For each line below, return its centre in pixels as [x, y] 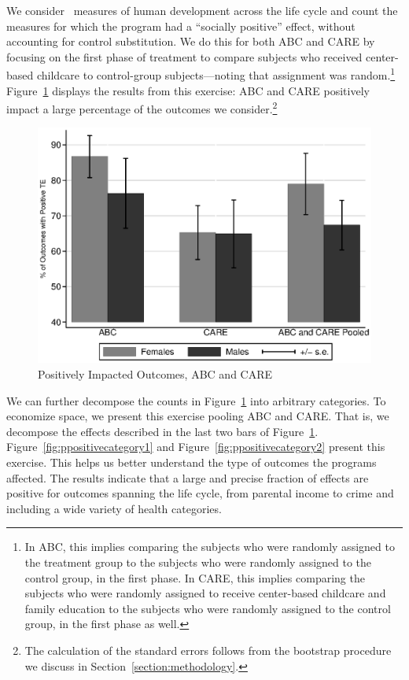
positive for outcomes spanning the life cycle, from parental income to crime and [200, 493]
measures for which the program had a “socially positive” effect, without [181, 26]
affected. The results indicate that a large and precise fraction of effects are [188, 477]
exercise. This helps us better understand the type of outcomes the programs [192, 462]
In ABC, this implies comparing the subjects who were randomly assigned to [210, 547]
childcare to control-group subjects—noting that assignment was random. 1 [216, 74]
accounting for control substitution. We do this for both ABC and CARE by [191, 41]
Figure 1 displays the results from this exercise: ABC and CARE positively [188, 90]
